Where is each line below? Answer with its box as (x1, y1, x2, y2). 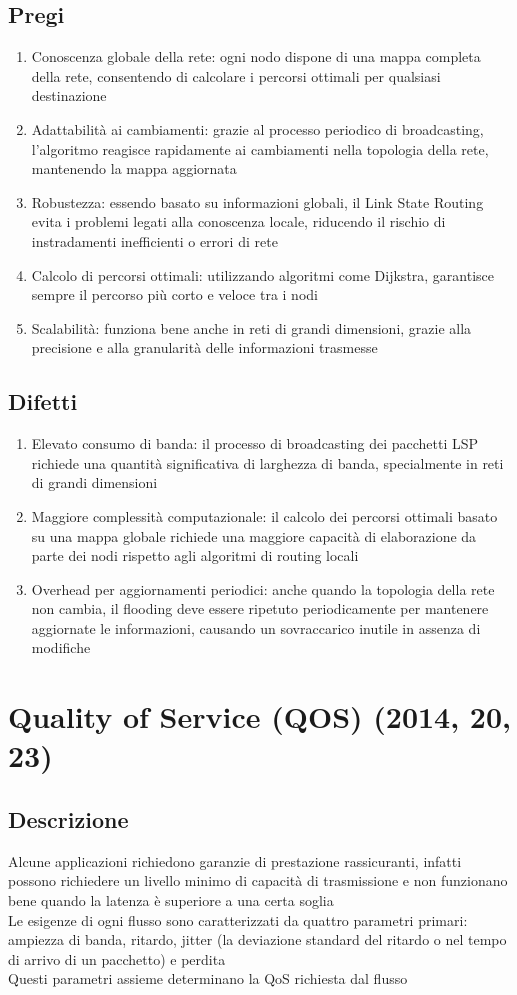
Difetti (8, 386, 78, 417)
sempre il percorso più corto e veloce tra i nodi (31, 284, 318, 305)
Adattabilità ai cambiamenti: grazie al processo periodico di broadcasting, (31, 118, 484, 139)
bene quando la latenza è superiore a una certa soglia (8, 890, 334, 911)
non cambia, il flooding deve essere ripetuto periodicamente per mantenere (31, 598, 489, 619)
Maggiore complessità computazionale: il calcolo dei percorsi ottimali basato (31, 505, 498, 526)
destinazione (31, 85, 107, 106)
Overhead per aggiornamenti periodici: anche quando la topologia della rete (31, 578, 495, 599)
